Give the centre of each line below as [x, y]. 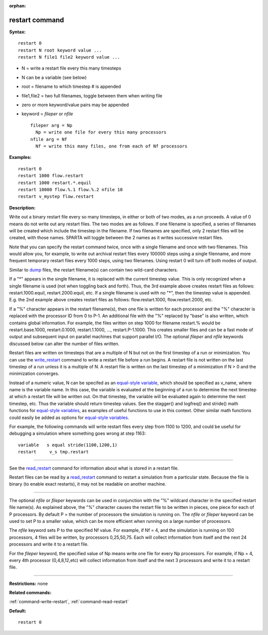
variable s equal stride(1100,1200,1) [68, 445]
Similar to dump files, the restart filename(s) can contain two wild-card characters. [94, 270]
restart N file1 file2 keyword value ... [69, 57]
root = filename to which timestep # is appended [71, 86]
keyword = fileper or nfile [47, 114]
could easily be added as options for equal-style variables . [69, 418]
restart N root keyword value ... [60, 50]
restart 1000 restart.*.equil [55, 183]
